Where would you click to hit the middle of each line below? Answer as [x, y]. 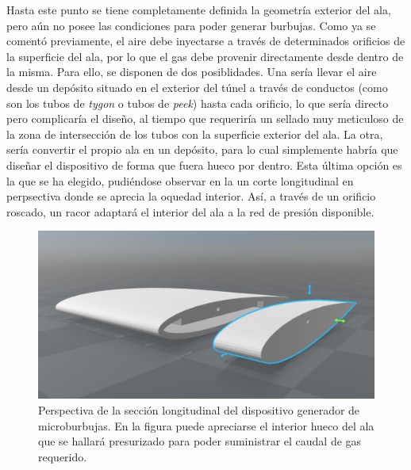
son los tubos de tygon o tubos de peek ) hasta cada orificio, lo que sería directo [198, 103]
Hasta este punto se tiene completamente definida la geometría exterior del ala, [199, 10]
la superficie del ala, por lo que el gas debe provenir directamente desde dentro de [205, 56]
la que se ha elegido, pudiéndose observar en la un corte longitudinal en [180, 180]
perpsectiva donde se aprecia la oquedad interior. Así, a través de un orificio [191, 196]
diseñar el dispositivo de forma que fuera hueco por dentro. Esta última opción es [204, 164]
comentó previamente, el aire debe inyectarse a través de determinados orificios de [206, 41]
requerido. [63, 456]
